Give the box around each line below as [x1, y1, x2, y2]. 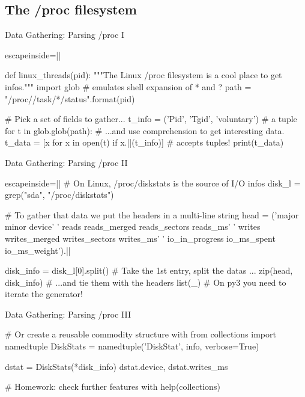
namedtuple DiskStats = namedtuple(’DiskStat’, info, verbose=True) [5, 340, 259, 352]
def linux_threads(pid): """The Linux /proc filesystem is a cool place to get [5, 69, 282, 81]
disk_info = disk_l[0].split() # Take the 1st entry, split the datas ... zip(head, [5, 264, 293, 277]
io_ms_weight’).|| [5, 244, 71, 256]
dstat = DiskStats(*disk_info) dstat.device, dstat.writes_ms [5, 360, 228, 372]
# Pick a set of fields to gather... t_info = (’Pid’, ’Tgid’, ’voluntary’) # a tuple [5, 112, 297, 125]
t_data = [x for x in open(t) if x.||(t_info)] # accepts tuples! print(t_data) [5, 136, 284, 149]
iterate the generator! [5, 288, 83, 300]
